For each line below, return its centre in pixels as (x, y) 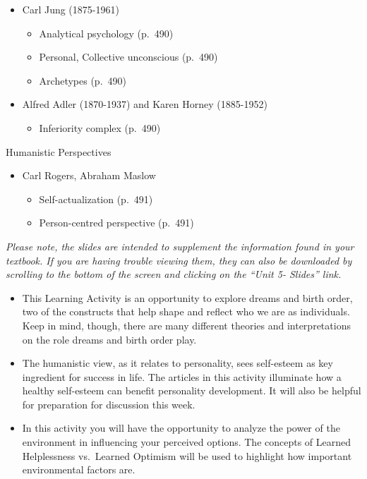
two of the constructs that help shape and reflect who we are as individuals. (186, 311)
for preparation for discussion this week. (109, 404)
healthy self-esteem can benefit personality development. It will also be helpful (192, 390)
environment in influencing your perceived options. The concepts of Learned (187, 442)
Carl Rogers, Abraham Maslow (89, 175)
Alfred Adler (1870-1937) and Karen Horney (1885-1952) (145, 104)
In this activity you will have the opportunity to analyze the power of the (181, 428)
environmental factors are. (79, 469)
